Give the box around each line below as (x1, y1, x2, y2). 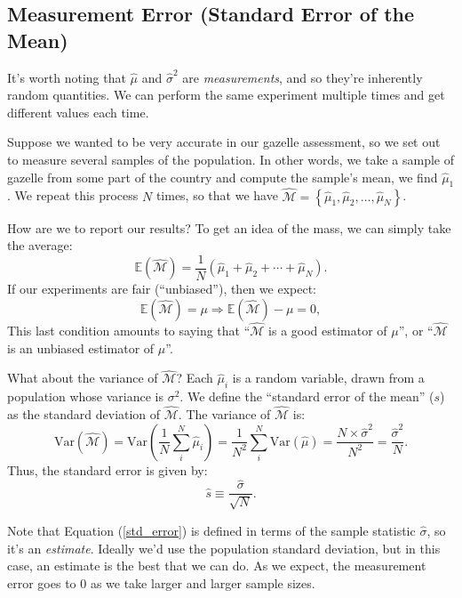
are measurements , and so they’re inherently (182, 68, 423, 86)
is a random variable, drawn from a (232, 368, 425, 387)
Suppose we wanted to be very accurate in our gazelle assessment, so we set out (7, 133, 441, 151)
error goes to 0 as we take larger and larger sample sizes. (7, 573, 315, 592)
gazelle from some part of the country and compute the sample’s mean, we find (7, 167, 438, 186)
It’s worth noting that (7, 68, 126, 86)
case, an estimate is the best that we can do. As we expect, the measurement (7, 556, 426, 575)
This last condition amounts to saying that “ (7, 321, 251, 340)
